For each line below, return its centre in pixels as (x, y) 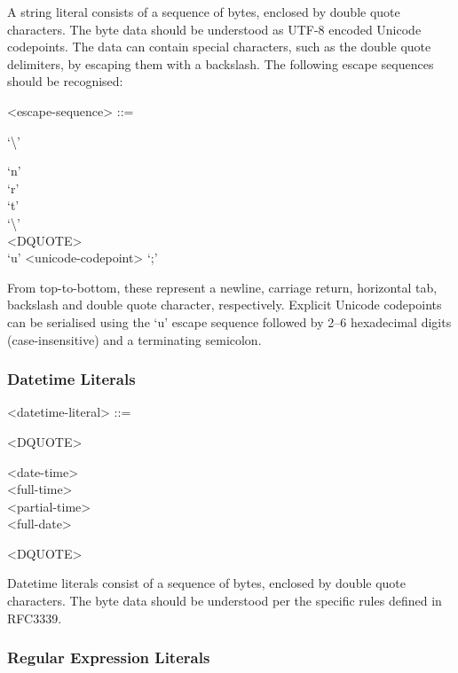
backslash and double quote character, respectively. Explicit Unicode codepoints (225, 305)
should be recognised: (65, 81)
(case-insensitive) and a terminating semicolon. (134, 339)
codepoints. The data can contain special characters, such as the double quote (219, 47)
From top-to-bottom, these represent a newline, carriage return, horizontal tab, (222, 287)
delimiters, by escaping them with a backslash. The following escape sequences (221, 63)
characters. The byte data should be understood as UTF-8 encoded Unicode (214, 29)
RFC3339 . (35, 618)
